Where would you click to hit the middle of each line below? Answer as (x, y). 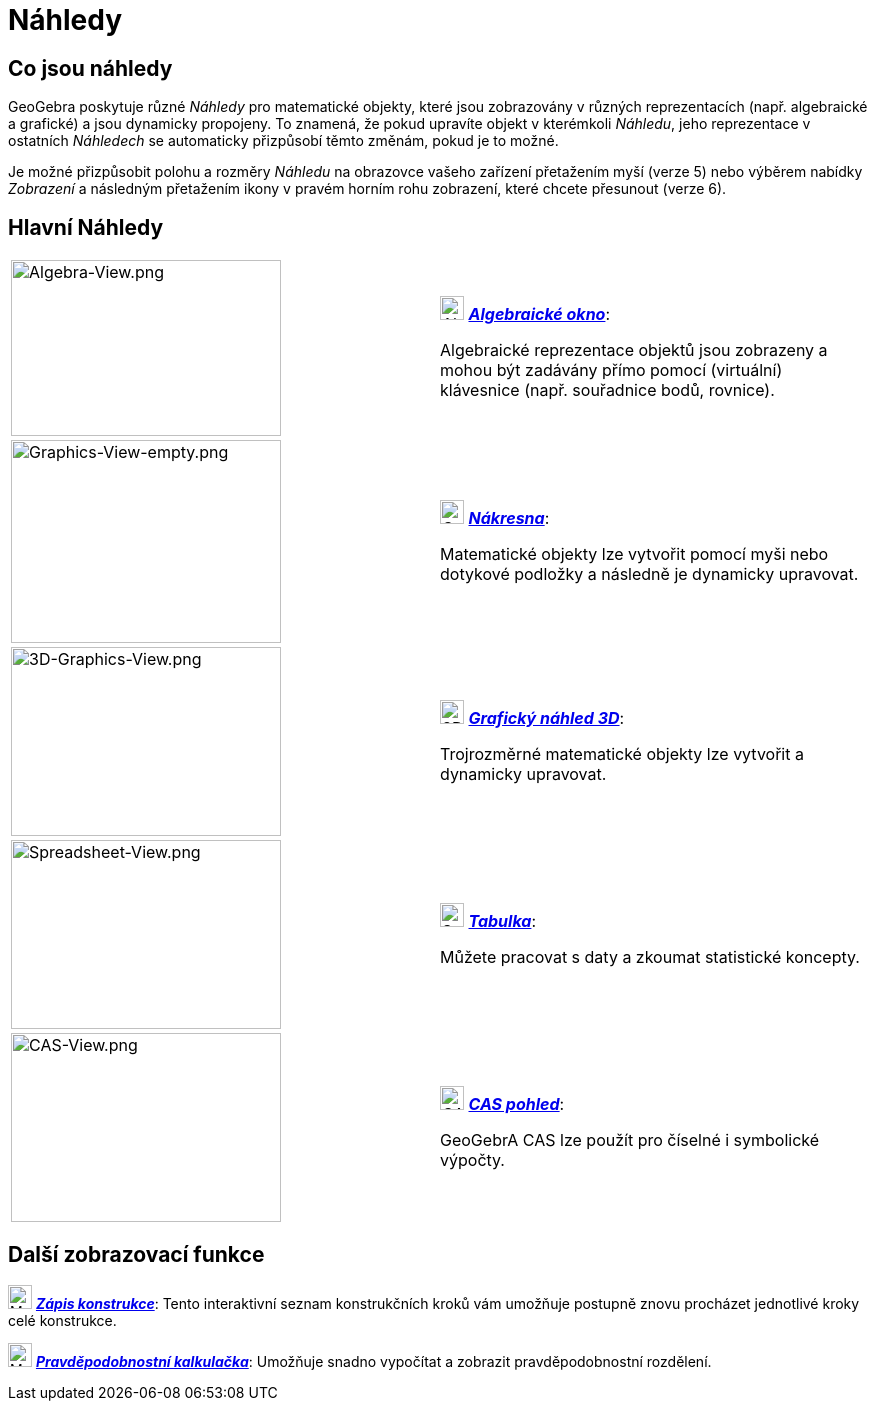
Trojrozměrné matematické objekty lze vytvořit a (622, 753)
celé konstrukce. (62, 1320)
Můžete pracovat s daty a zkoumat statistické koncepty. (650, 956)
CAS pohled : (516, 1103)
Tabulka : (502, 920)
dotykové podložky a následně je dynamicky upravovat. (649, 573)
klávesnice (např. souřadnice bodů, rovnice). (607, 390)
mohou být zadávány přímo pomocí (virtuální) (611, 370)
